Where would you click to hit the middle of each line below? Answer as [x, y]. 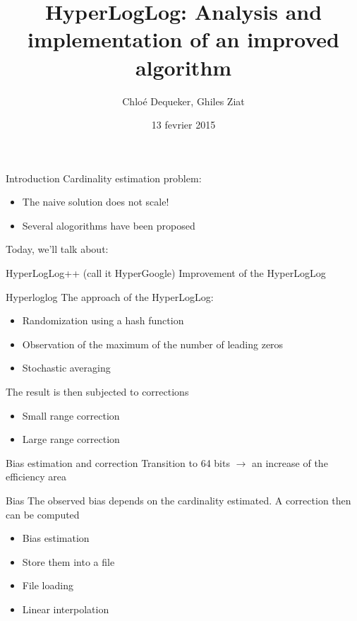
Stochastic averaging [66, 368]
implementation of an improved [183, 39]
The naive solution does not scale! [96, 202]
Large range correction [71, 439]
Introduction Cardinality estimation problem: [104, 178]
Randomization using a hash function [103, 320]
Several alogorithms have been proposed [109, 225]
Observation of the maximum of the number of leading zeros [153, 344]
